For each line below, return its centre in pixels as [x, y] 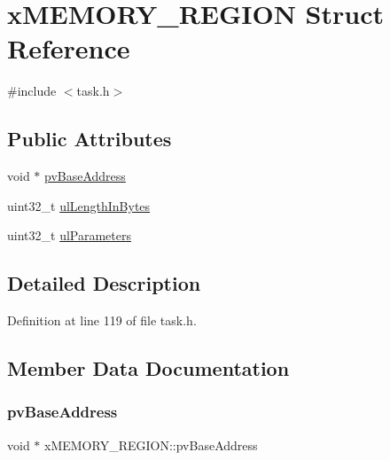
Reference [69, 48]
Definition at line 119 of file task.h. [102, 320]
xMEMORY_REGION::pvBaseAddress [151, 444]
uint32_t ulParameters [69, 235]
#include [32, 91]
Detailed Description [104, 283]
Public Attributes [90, 139]
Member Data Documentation [148, 368]
